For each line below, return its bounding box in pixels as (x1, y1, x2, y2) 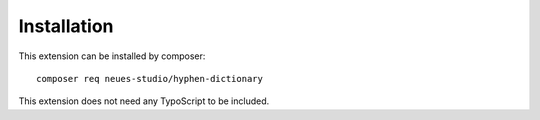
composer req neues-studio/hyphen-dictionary (36, 73, 264, 84)
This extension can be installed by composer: (18, 50, 206, 62)
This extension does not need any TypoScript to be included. (18, 95, 270, 107)
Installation (18, 15, 114, 37)
